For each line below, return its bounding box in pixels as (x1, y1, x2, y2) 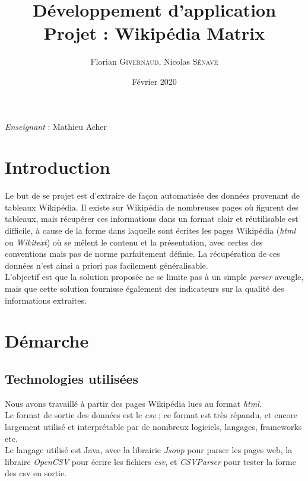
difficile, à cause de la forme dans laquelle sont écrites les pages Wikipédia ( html (5, 224, 296, 236)
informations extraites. (5, 294, 87, 306)
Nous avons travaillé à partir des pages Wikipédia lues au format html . (5, 397, 262, 409)
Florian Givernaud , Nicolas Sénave (90, 55, 218, 68)
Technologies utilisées (5, 369, 139, 387)
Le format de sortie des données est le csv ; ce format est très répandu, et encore (5, 409, 298, 421)
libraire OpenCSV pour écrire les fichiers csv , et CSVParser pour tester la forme (5, 455, 296, 467)
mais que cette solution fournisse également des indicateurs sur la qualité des (5, 282, 284, 294)
